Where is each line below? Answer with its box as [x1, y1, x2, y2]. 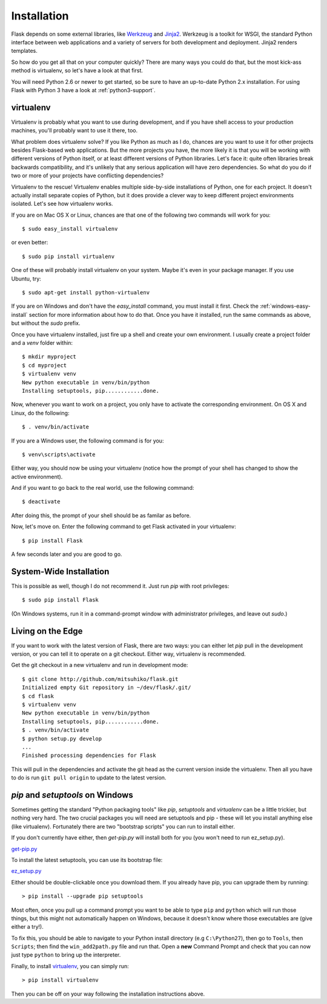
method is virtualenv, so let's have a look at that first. [11, 67, 144, 74]
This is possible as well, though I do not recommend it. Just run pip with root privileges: [11, 582, 230, 589]
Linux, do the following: [11, 409, 70, 416]
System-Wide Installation [11, 566, 110, 577]
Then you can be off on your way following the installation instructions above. [11, 990, 205, 997]
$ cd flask [22, 693, 54, 699]
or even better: [11, 239, 48, 246]
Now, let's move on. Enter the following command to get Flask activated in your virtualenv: [11, 523, 236, 531]
